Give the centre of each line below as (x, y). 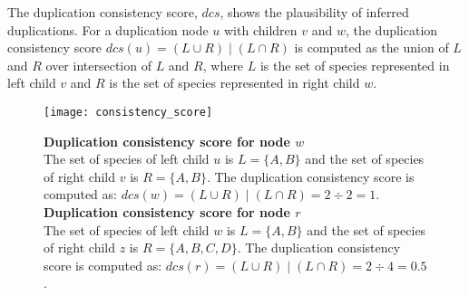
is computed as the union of (371, 48)
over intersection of (98, 65)
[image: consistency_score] (128, 112)
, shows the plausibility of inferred (314, 12)
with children (260, 29)
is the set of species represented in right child (234, 83)
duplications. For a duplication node (108, 29)
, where (223, 65)
